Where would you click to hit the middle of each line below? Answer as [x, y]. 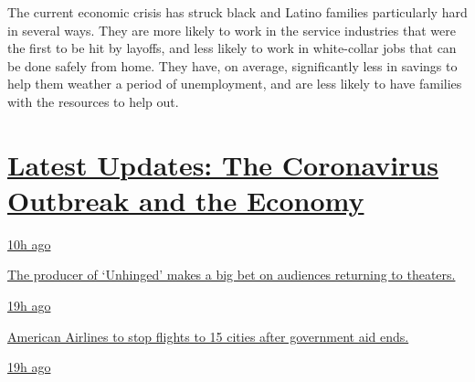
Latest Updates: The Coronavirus [223, 164]
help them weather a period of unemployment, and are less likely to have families [235, 84]
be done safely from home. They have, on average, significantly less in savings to [232, 65]
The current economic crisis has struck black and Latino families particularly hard [237, 12]
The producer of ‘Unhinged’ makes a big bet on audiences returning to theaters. [232, 275]
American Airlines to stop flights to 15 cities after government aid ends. [208, 336]
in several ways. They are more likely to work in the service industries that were [232, 30]
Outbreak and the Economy [186, 200]
